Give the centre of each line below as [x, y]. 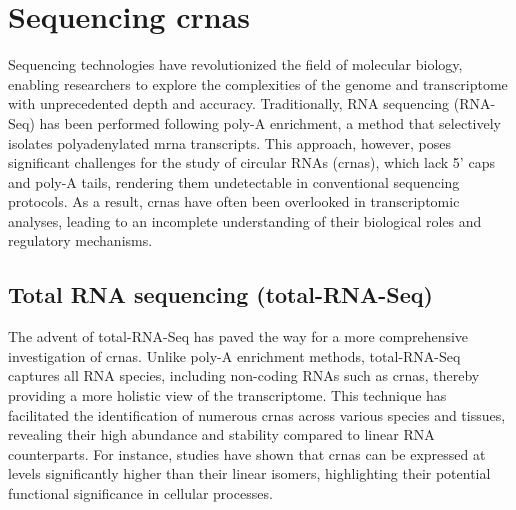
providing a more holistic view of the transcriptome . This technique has [227, 395]
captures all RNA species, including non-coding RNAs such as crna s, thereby [244, 375]
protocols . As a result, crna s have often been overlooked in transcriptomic [234, 201]
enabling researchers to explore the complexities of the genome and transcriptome [258, 83]
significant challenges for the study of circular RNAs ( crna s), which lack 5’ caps [251, 162]
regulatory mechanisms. [80, 240]
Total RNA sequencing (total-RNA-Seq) [220, 294]
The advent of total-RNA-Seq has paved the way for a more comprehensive [238, 336]
